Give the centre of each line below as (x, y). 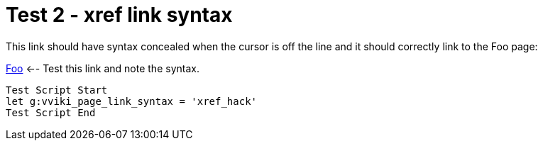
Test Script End (51, 112)
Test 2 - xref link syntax (119, 15)
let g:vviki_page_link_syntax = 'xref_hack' (132, 101)
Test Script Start (57, 90)
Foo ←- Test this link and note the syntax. (103, 68)
